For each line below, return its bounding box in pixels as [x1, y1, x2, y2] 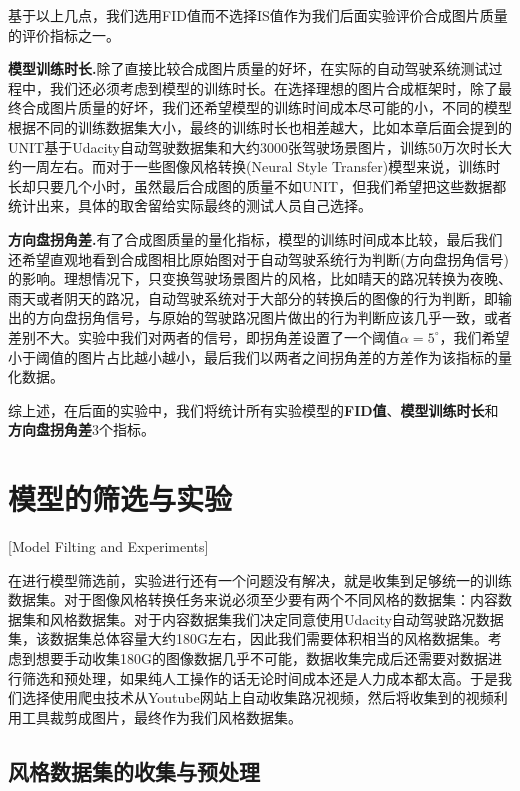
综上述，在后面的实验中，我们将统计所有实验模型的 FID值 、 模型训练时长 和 [8, 399, 499, 420]
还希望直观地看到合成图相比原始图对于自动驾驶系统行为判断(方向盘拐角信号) [8, 248, 509, 269]
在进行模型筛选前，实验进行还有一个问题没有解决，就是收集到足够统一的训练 [8, 569, 512, 590]
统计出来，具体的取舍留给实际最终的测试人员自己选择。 [8, 195, 372, 216]
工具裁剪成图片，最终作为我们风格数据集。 [21, 706, 302, 727]
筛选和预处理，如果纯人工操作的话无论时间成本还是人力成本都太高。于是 [21, 667, 498, 688]
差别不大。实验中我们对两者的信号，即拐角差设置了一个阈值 [8, 326, 400, 347]
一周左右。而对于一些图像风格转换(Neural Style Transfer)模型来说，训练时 [21, 156, 501, 177]
